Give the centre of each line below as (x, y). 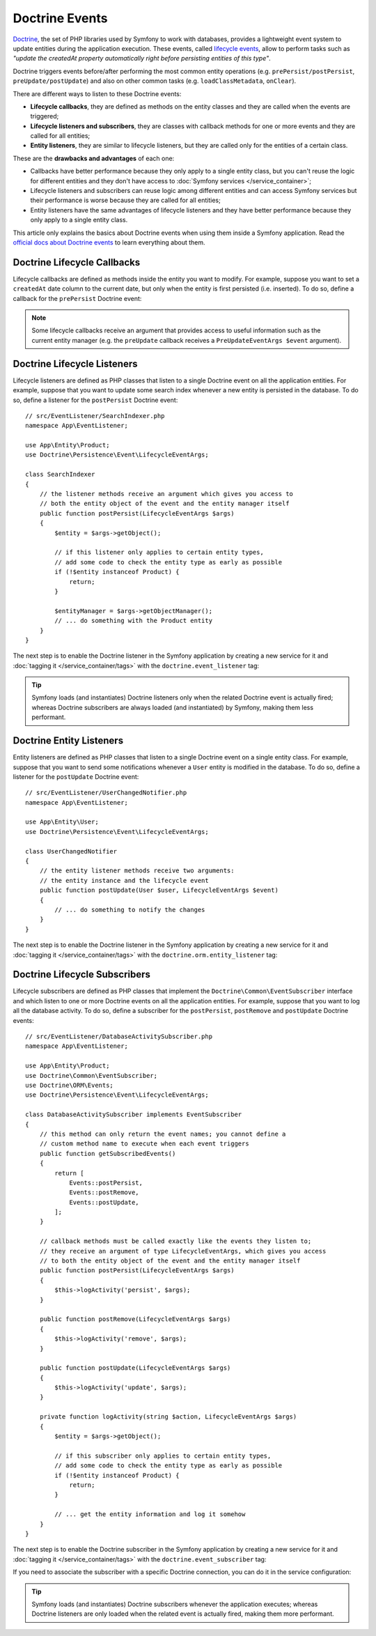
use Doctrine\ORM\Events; (70, 1085)
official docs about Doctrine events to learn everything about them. (109, 242)
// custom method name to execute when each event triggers (144, 1144)
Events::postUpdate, (104, 1202)
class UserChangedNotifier (71, 851)
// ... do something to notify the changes (130, 910)
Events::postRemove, (104, 1193)
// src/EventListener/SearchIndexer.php (95, 416)
